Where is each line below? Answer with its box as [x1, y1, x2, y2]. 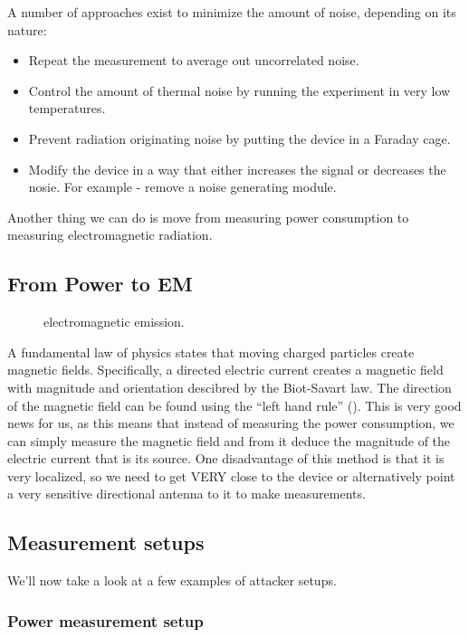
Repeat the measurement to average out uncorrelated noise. [28, 51, 359, 70]
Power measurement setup [7, 609, 204, 632]
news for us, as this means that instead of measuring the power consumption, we [7, 414, 455, 433]
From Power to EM [7, 270, 193, 298]
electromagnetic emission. [43, 312, 185, 331]
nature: [7, 20, 47, 39]
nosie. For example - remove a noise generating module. [28, 177, 337, 196]
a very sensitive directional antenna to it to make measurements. [7, 484, 366, 503]
